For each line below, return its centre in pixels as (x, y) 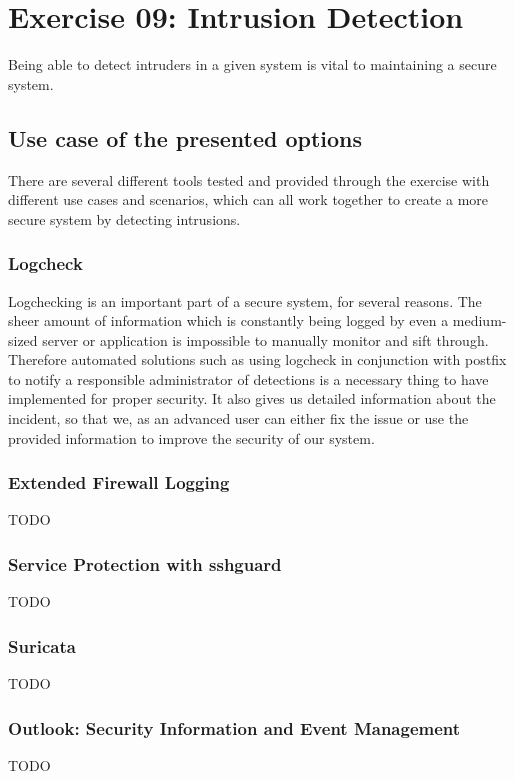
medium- (479, 320)
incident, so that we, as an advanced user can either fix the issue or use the (238, 418)
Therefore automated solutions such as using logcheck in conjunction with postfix (257, 359)
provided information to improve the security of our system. (191, 437)
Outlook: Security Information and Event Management (234, 727)
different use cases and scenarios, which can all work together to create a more (248, 199)
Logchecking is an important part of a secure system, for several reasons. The (245, 300)
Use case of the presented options (185, 137)
